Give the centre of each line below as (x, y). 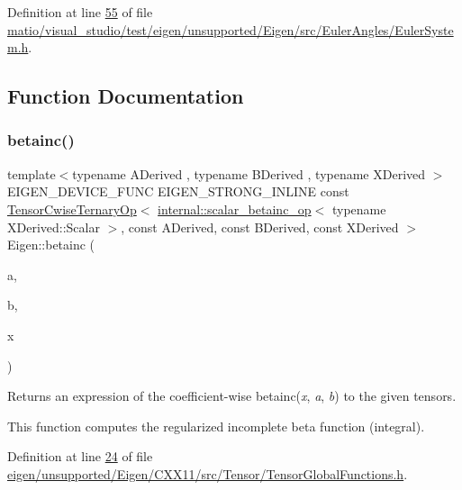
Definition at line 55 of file (80, 12)
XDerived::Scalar (54, 227)
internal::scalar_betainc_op (235, 209)
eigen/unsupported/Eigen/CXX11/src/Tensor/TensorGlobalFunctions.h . (208, 473)
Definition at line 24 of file (80, 456)
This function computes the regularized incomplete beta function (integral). (216, 426)
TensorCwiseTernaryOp (72, 209)
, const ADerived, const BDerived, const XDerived (260, 227)
